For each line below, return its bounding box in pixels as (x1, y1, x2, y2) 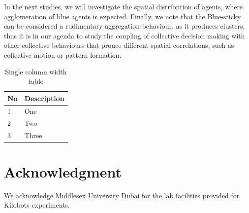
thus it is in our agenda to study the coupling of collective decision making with (4, 30, 245, 40)
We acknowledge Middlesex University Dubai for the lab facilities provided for (4, 190, 240, 200)
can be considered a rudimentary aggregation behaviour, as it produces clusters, (4, 21, 245, 31)
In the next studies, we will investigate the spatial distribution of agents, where (4, 1, 243, 11)
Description (24, 93, 64, 103)
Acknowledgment (4, 161, 122, 181)
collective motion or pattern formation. (4, 49, 122, 60)
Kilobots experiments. (4, 200, 70, 210)
